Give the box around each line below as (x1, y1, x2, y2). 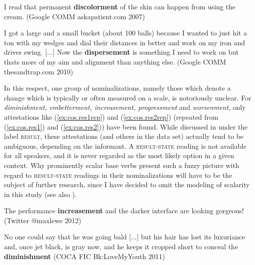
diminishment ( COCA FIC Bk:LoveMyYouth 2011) (4, 251, 165, 261)
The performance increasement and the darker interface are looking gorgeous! (4, 205, 244, 216)
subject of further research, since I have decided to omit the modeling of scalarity (4, 179, 250, 190)
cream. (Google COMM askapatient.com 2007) (4, 11, 146, 21)
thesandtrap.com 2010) (4, 66, 73, 76)
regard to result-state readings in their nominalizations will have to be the (4, 169, 232, 180)
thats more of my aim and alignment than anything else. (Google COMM (4, 56, 226, 66)
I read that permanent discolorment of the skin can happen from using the (4, 1, 236, 11)
